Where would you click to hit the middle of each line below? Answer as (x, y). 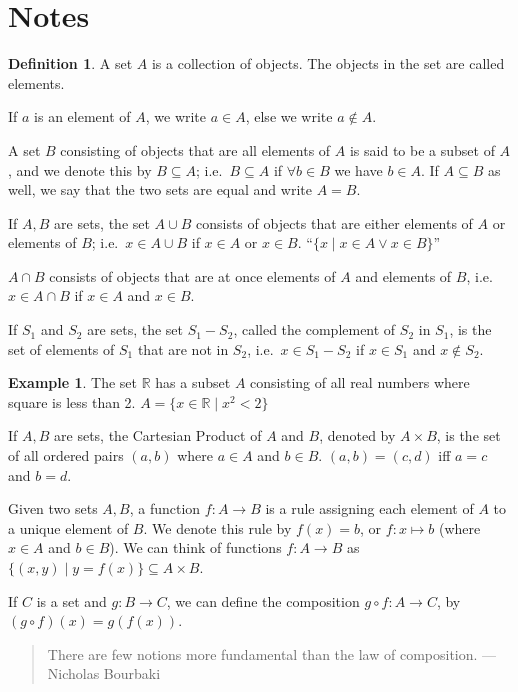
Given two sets (53, 508)
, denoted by (357, 435)
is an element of (82, 116)
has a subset (193, 382)
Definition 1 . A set (70, 63)
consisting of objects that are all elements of (195, 149)
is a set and (71, 600)
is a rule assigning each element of (369, 508)
